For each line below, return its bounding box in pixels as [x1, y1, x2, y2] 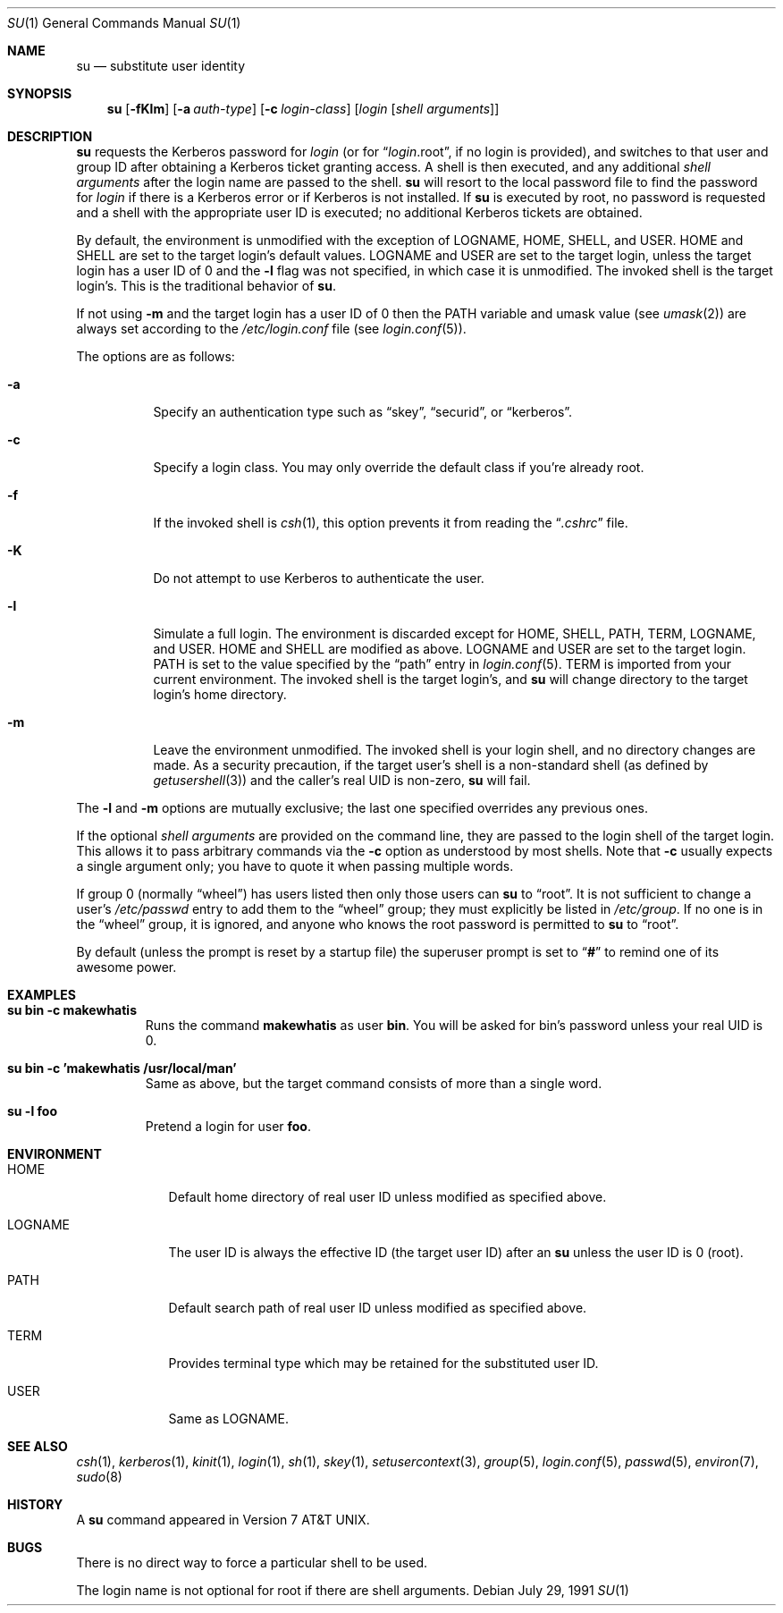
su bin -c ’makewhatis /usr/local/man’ [7, 1060, 237, 1076]
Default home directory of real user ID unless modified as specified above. [168, 1189, 607, 1204]
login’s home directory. [153, 687, 287, 702]
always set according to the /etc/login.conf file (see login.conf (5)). [76, 321, 467, 336]
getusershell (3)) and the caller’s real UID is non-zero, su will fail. [153, 773, 531, 788]
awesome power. [76, 959, 177, 975]
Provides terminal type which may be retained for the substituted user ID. [168, 1355, 599, 1371]
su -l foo [7, 1103, 57, 1119]
